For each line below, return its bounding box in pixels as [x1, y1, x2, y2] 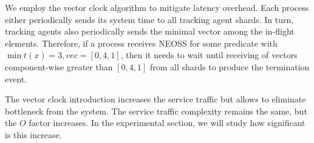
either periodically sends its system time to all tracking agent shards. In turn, [5, 13, 294, 25]
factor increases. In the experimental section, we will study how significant [29, 116, 305, 129]
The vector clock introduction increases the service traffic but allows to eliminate [5, 93, 306, 105]
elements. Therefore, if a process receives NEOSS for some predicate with [5, 36, 278, 49]
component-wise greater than [5, 60, 113, 73]
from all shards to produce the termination [149, 60, 310, 73]
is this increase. [5, 128, 62, 141]
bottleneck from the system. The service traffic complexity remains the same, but [5, 104, 307, 117]
